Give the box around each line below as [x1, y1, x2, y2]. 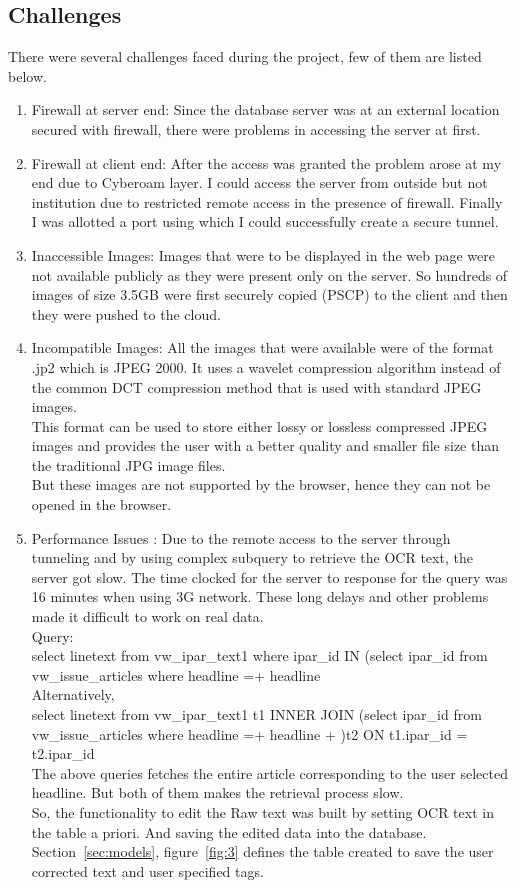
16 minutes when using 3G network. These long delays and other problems [31, 586, 489, 607]
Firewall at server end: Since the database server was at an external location [31, 99, 500, 120]
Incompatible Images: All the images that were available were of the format [31, 337, 494, 358]
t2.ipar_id [31, 743, 95, 764]
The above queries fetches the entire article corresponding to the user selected [31, 762, 508, 783]
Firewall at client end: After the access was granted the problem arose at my [31, 152, 502, 173]
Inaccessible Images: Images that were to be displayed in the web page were [31, 244, 495, 265]
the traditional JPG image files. [31, 454, 226, 475]
